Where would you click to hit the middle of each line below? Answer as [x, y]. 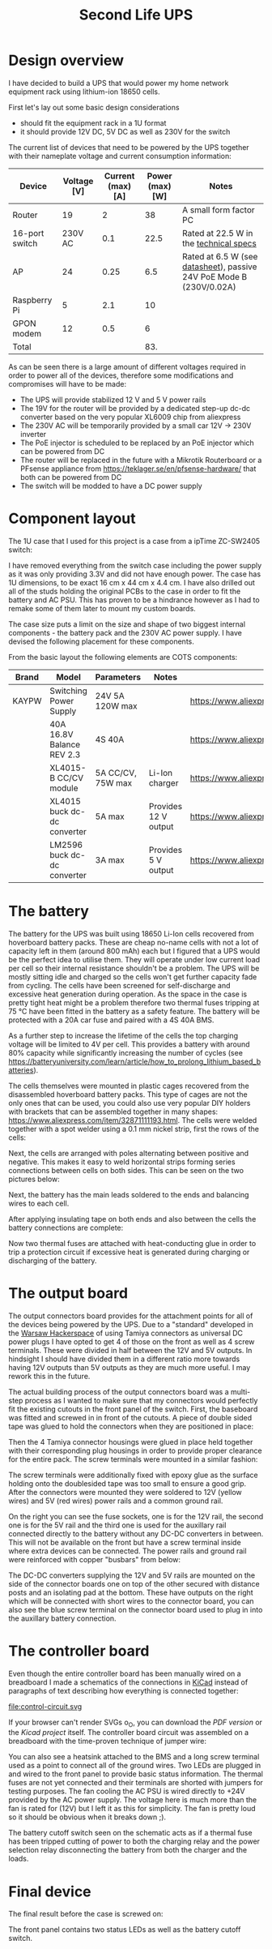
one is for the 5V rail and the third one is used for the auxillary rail [117, 1525]
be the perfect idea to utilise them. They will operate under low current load [134, 959]
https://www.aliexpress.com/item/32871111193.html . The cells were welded [133, 1120]
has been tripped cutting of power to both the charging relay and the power [134, 1841]
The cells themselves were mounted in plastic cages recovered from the [129, 1086]
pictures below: [34, 1179]
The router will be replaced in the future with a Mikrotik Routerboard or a [141, 460]
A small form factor [218, 210]
